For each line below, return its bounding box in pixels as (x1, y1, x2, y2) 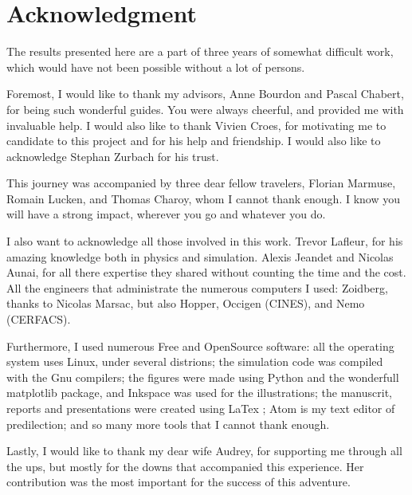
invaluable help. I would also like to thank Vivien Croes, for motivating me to (6, 116, 386, 133)
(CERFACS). (6, 311, 71, 328)
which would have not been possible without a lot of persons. (6, 58, 305, 75)
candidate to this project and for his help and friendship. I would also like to (6, 132, 381, 149)
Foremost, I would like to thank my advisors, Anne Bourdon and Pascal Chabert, (6, 85, 404, 102)
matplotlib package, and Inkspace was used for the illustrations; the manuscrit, (6, 384, 392, 401)
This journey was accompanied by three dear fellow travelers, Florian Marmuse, (6, 175, 396, 191)
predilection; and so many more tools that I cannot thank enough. (6, 415, 330, 432)
